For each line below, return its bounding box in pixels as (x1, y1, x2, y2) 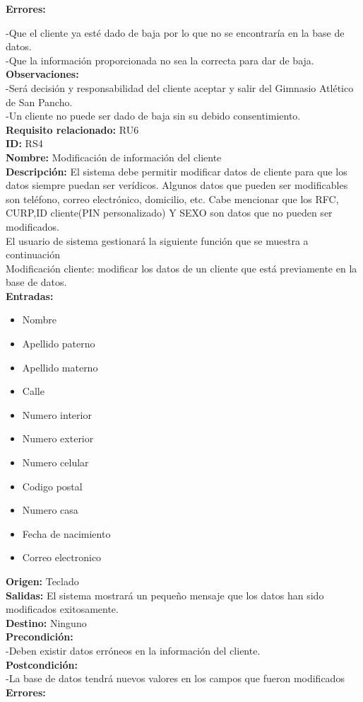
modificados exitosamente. (6, 602, 119, 616)
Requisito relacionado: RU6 (6, 122, 139, 137)
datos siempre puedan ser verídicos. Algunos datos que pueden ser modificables (6, 178, 348, 192)
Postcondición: (6, 657, 78, 672)
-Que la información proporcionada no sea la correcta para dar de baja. (6, 52, 314, 67)
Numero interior (22, 407, 92, 422)
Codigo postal (22, 478, 83, 493)
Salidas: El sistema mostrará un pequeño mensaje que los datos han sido (6, 587, 324, 602)
